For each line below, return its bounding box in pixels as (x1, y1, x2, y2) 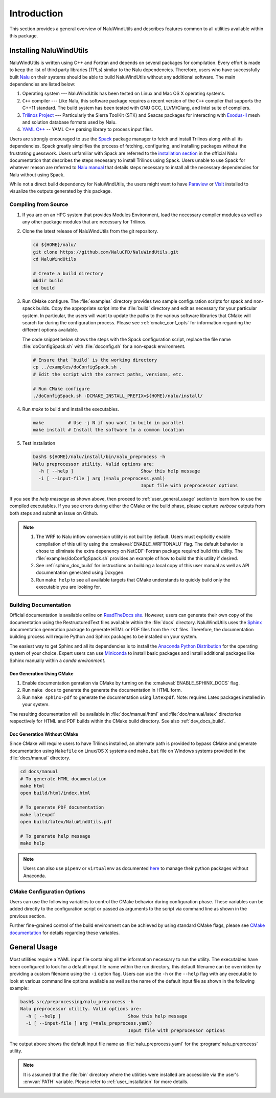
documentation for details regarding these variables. (9, 929, 120, 936)
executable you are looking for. (36, 584, 102, 590)
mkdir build (33, 278, 63, 284)
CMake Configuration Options (9, 888, 85, 895)
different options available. (22, 327, 79, 333)
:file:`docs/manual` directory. (9, 755, 71, 761)
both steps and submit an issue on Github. (9, 510, 99, 516)
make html (20, 783, 45, 789)
